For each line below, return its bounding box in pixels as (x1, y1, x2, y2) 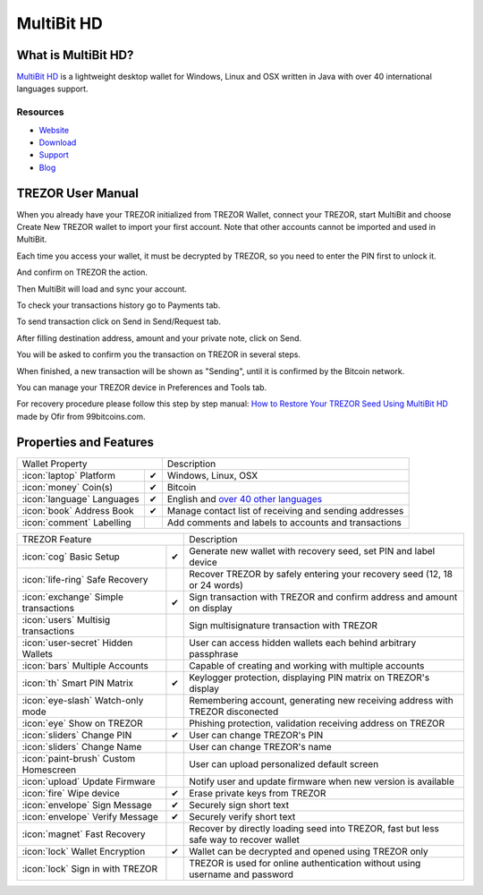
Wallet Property (21, 457, 88, 470)
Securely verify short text (189, 810, 296, 823)
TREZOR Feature (21, 533, 92, 545)
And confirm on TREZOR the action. (16, 267, 148, 277)
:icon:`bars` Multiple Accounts (21, 659, 149, 671)
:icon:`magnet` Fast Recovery (21, 828, 146, 840)
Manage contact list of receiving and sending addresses (166, 504, 404, 516)
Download (38, 137, 77, 148)
